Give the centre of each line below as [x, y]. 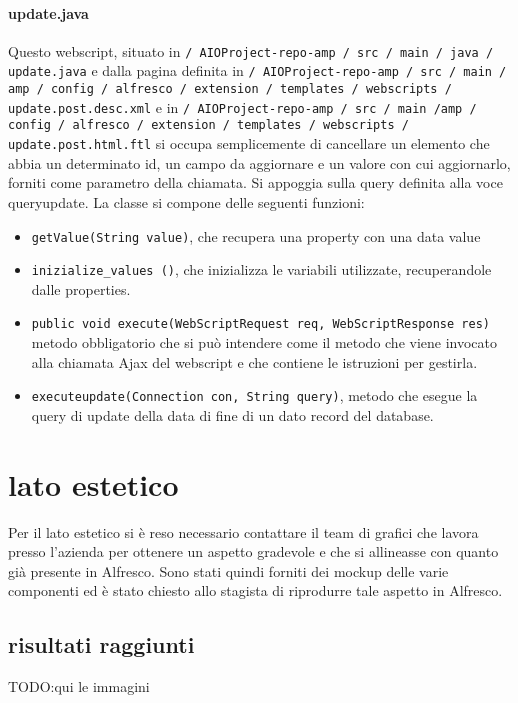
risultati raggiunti [101, 644]
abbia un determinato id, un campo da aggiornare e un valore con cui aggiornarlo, [259, 162]
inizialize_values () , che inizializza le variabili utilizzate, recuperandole [261, 269]
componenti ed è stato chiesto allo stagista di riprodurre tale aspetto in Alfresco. [255, 590]
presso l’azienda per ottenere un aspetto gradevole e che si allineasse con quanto [253, 551]
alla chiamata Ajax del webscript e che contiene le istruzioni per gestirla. [254, 361]
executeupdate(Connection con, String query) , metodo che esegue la [254, 395]
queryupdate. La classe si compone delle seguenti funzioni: [186, 201]
